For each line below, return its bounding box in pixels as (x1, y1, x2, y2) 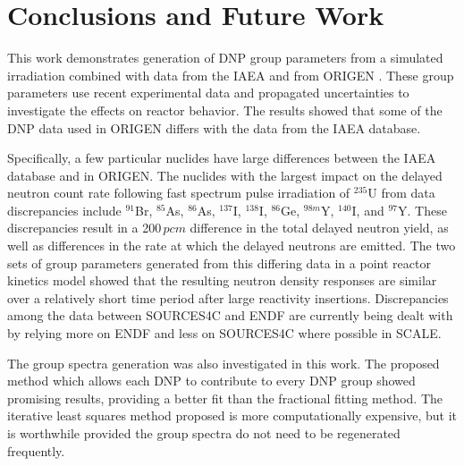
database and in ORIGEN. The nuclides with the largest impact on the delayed (7, 165, 443, 184)
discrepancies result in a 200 (7, 218, 162, 237)
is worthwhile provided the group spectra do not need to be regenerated (7, 424, 401, 442)
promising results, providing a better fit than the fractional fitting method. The (7, 388, 443, 407)
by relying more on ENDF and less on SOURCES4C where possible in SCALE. (7, 324, 442, 343)
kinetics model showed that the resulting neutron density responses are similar (7, 271, 437, 290)
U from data (367, 183, 435, 202)
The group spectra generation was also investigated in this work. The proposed (7, 353, 440, 372)
